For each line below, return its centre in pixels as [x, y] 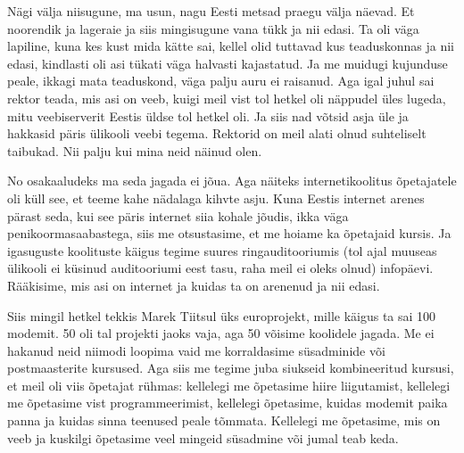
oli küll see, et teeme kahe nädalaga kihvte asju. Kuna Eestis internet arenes [216, 198]
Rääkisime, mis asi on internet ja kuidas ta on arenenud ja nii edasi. [194, 285]
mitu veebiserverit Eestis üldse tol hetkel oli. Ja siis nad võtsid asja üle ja [208, 115]
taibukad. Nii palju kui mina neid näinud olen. [135, 150]
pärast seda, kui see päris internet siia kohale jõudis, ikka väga [178, 215]
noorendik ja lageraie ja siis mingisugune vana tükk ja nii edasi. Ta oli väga [213, 28]
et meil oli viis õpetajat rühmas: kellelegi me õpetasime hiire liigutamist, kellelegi [229, 385]
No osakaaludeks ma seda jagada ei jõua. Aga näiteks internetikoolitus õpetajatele [232, 181]
